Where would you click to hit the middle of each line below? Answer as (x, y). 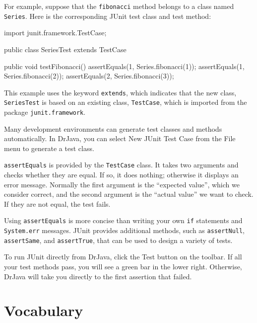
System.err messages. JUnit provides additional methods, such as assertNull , (125, 230)
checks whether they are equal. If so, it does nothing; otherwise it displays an (121, 175)
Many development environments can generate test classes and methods (113, 128)
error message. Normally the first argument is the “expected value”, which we (122, 184)
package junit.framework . (45, 112)
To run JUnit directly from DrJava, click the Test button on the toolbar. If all (123, 257)
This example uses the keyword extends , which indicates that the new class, (120, 92)
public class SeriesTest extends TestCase (65, 49)
